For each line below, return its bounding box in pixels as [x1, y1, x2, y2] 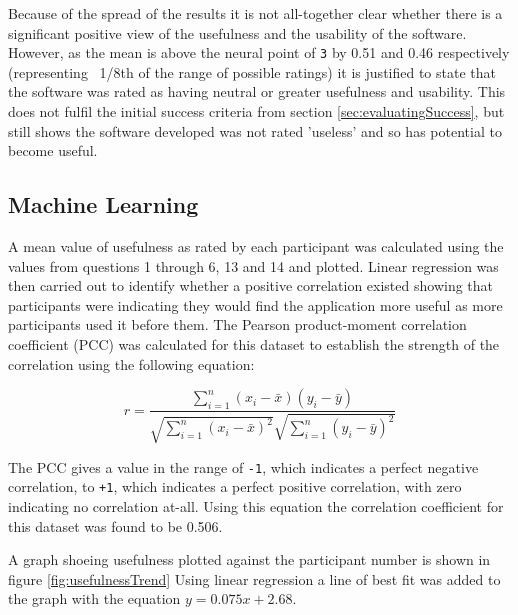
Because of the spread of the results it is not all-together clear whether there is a [8, 3, 503, 23]
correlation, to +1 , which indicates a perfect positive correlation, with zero [8, 476, 462, 497]
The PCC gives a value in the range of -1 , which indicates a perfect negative [8, 456, 479, 477]
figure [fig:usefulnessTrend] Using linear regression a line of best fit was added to [8, 568, 501, 589]
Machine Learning [8, 189, 199, 220]
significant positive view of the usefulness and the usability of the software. [8, 22, 467, 43]
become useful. [8, 140, 98, 161]
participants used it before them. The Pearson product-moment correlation [8, 314, 467, 335]
